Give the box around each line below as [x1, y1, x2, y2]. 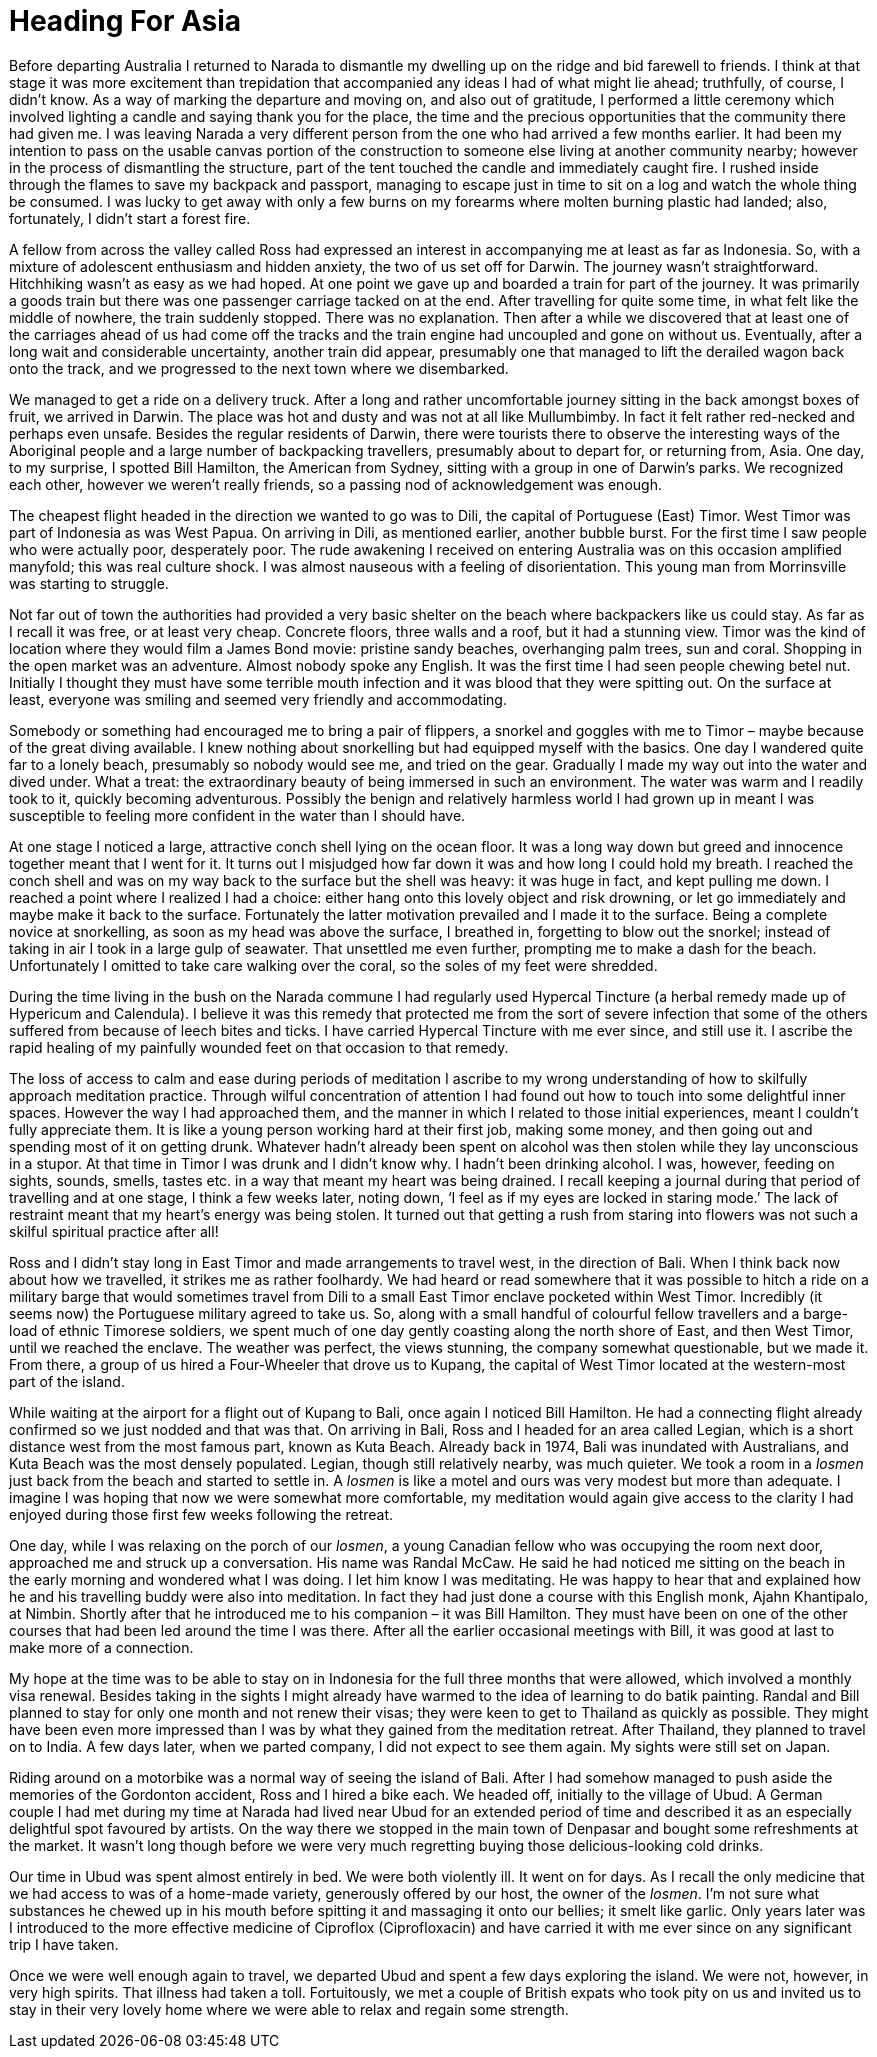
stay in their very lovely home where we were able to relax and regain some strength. [9, 2000, 569, 2018]
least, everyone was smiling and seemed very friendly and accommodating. [9, 690, 507, 708]
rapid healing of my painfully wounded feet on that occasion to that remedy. [9, 1038, 509, 1056]
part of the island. [9, 1372, 125, 1390]
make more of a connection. [9, 1638, 194, 1656]
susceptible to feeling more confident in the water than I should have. [9, 806, 466, 824]
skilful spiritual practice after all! [9, 1222, 219, 1240]
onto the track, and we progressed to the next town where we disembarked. [9, 359, 509, 377]
